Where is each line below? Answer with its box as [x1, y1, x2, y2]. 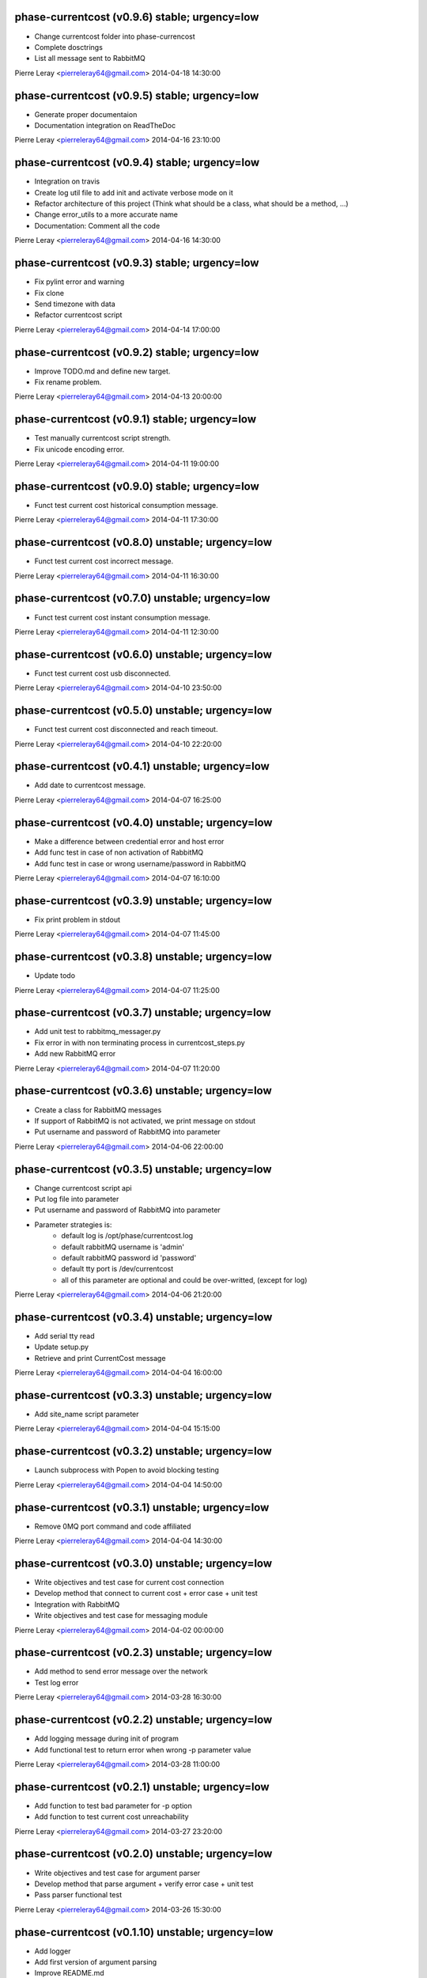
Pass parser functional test [34, 1890, 123, 1900]
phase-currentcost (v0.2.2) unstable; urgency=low [14, 1713, 273, 1726]
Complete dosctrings [34, 42, 103, 51]
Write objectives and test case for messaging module [34, 1611, 209, 1620]
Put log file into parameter [34, 1194, 119, 1203]
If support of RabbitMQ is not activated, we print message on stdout [34, 1116, 256, 1125]
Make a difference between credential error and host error [34, 836, 225, 846]
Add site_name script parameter [34, 1409, 139, 1419]
